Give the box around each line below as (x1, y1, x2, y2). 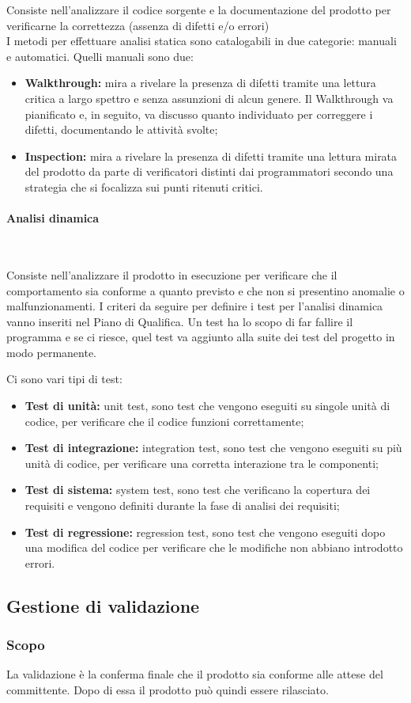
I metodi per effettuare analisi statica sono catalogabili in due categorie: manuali (6, 32, 397, 49)
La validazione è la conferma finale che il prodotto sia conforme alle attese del (6, 666, 383, 682)
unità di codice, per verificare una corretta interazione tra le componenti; (25, 454, 379, 471)
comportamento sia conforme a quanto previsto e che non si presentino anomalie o (6, 282, 405, 298)
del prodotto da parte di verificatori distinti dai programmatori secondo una (25, 163, 394, 180)
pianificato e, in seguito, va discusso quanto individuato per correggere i (25, 105, 373, 122)
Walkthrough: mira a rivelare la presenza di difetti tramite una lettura (25, 74, 376, 91)
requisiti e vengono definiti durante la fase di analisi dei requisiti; (25, 497, 340, 514)
